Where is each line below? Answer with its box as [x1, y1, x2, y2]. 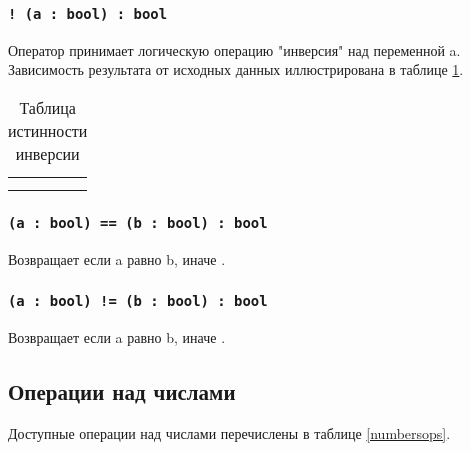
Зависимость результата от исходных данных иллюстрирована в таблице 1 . [8, 59, 464, 80]
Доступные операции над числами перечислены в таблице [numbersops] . [8, 422, 451, 443]
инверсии [15, 141, 80, 165]
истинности [8, 118, 88, 142]
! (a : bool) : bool [8, 5, 168, 22]
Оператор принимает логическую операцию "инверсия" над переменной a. [8, 39, 461, 60]
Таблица [19, 95, 76, 119]
